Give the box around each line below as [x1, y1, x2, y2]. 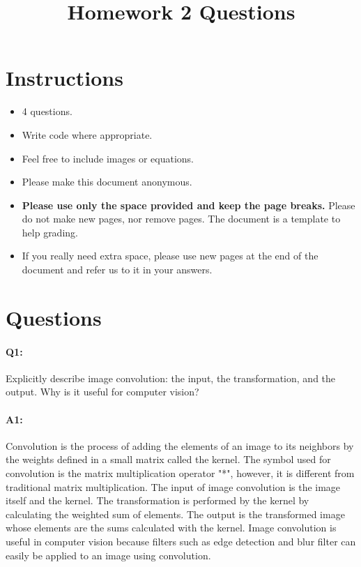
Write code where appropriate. [22, 127, 153, 142]
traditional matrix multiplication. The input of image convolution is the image [6, 479, 341, 494]
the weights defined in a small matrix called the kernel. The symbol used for [6, 452, 331, 467]
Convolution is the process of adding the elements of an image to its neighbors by [6, 438, 354, 453]
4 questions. [22, 104, 72, 119]
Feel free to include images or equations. [22, 151, 194, 165]
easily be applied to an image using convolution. [6, 547, 211, 562]
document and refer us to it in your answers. [22, 262, 213, 277]
